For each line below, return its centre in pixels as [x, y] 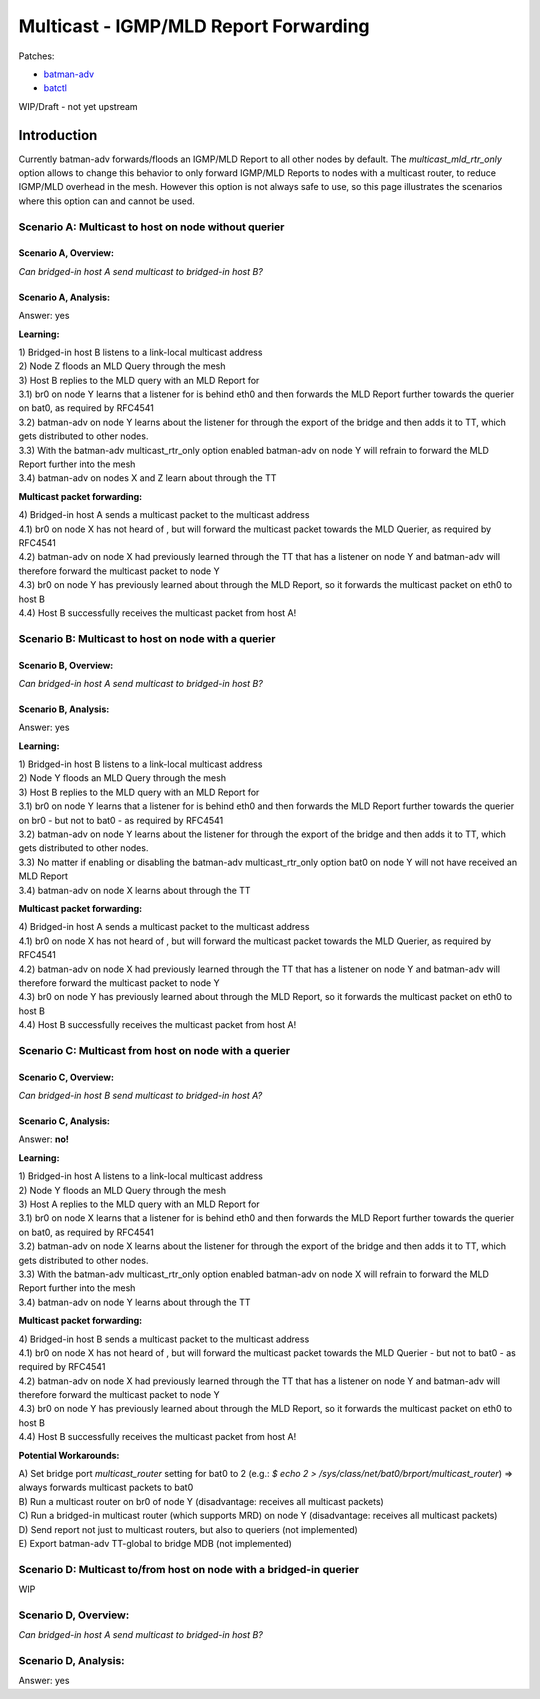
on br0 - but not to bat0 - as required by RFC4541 [121, 820]
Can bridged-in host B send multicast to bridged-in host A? [140, 1096]
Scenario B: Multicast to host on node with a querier [147, 638]
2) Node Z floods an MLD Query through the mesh [122, 366]
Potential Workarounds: [69, 1455]
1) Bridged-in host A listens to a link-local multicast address [141, 1176]
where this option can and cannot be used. [106, 201]
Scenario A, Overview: [66, 253]
